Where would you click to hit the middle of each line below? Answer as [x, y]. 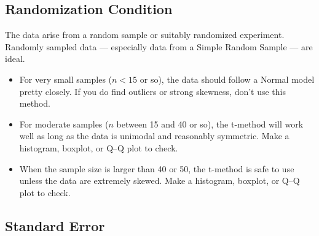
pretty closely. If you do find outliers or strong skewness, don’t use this [153, 91]
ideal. [15, 59]
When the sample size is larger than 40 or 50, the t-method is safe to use [157, 168]
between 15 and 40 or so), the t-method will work [210, 124]
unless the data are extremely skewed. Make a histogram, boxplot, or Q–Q [159, 181]
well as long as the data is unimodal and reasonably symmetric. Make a [154, 136]
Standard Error [55, 225]
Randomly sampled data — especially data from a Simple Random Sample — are [159, 46]
